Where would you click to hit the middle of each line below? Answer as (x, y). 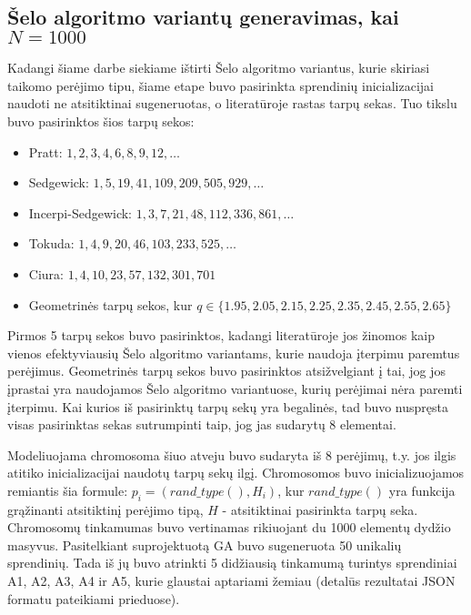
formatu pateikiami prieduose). (94, 598)
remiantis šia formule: (68, 490)
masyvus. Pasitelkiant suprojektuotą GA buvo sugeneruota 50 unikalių (205, 544)
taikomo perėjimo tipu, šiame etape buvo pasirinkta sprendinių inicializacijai (221, 85)
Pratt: (45, 151)
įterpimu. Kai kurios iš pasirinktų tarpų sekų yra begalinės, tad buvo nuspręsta (228, 406)
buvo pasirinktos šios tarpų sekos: (101, 121)
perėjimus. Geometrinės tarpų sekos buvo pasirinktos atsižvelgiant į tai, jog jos (226, 371)
